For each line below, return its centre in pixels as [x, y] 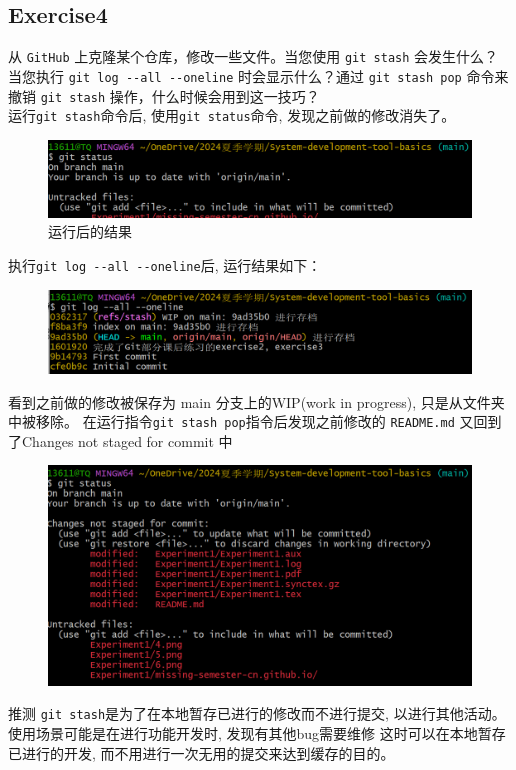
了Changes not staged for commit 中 [120, 440]
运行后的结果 [90, 231]
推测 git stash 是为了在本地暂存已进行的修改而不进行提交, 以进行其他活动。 [257, 713]
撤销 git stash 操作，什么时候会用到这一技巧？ [164, 95]
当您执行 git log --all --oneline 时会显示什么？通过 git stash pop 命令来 [258, 75]
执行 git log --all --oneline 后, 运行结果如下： [165, 264]
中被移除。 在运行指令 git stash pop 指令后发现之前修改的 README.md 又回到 [255, 421]
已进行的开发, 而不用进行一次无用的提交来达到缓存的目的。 [201, 752]
